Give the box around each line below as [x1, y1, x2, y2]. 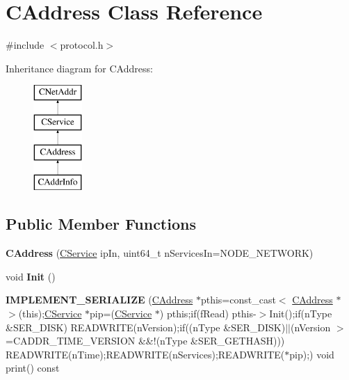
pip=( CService [90, 306, 152, 321]
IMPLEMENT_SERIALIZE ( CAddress [6, 292, 193, 307]
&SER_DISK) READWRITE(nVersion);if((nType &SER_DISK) [6, 319, 286, 334]
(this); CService [18, 306, 82, 321]
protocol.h [60, 38, 104, 52]
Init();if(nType [269, 306, 332, 321]
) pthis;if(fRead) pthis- [159, 306, 257, 321]
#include [6, 38, 44, 52]
